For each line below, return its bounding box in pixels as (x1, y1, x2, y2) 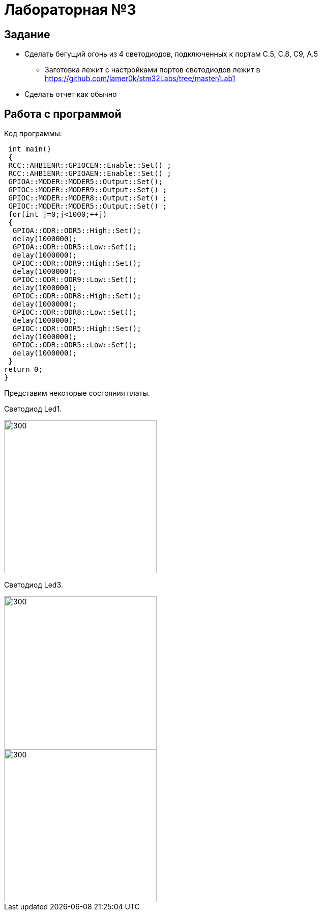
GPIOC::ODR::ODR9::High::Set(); (12, 259, 141, 268)
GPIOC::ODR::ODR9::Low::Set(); (12, 275, 137, 284)
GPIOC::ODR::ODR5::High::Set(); (12, 324, 141, 333)
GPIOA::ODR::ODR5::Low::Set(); (12, 243, 137, 251)
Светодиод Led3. (4, 580, 63, 590)
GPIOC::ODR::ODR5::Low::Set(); (12, 341, 137, 349)
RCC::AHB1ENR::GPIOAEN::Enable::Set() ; (8, 169, 171, 178)
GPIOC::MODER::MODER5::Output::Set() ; (8, 202, 167, 211)
